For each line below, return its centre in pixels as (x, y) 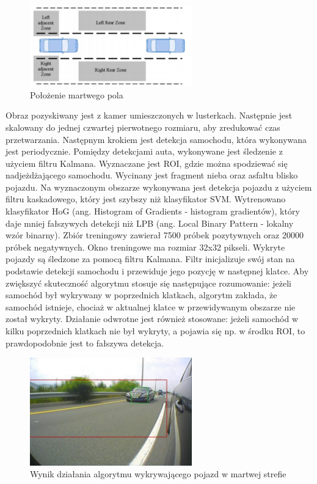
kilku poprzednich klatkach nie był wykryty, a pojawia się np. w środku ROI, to (155, 331)
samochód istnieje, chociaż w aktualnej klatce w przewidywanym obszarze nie (151, 306)
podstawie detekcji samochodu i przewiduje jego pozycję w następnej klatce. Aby (157, 271)
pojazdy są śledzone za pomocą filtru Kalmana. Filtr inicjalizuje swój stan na (150, 259)
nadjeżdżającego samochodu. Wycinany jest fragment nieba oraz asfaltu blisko (152, 175)
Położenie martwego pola (77, 94)
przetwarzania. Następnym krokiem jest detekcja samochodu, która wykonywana (156, 139)
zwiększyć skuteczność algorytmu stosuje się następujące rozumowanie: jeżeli (148, 283)
